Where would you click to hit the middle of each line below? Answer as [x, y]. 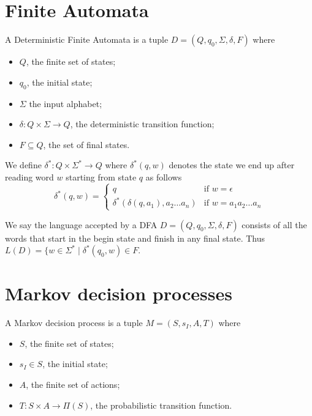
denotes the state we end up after [232, 165]
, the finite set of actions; [73, 384]
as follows [164, 176]
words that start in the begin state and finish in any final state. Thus [135, 238]
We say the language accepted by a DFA [81, 224]
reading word [29, 176]
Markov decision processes [119, 293]
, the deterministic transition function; [142, 124]
